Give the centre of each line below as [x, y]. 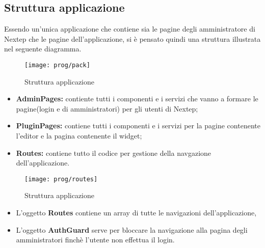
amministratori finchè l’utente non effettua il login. [95, 240]
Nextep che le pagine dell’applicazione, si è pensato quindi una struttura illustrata [132, 38]
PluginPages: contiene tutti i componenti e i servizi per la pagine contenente [138, 126]
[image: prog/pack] [57, 65]
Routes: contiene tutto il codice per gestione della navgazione [114, 153]
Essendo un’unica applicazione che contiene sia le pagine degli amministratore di [130, 29]
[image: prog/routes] [61, 179]
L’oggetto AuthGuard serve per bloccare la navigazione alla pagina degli [132, 229]
